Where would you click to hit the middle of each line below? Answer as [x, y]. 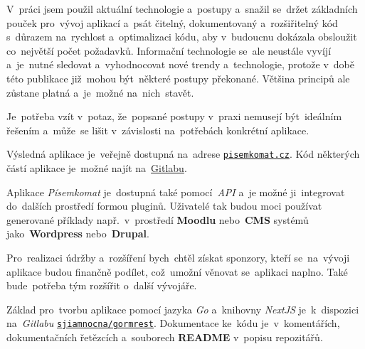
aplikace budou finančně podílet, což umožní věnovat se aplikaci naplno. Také [177, 271]
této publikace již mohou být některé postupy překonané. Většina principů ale [178, 78]
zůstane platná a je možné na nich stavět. [100, 92]
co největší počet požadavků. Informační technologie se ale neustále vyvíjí [169, 50]
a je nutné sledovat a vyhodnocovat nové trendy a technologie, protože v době [181, 64]
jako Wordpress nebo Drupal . [78, 233]
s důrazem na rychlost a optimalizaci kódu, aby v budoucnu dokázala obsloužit [182, 37]
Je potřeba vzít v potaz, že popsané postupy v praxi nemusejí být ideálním [174, 116]
